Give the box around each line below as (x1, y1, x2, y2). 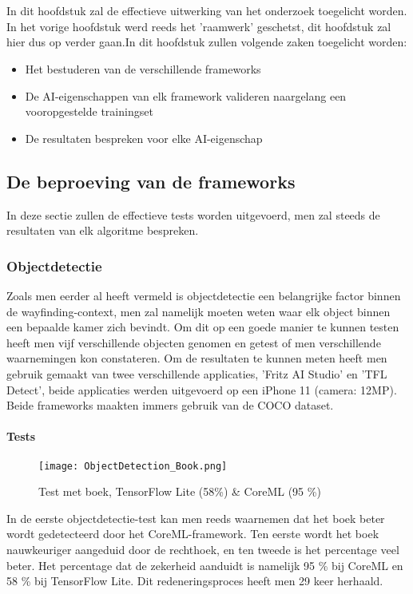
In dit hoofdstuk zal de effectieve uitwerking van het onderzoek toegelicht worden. (6, 2, 407, 19)
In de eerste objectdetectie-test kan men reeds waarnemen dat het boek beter (6, 509, 385, 526)
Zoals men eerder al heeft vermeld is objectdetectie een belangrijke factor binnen (6, 287, 401, 303)
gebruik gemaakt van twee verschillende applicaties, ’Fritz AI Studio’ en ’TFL (6, 365, 387, 382)
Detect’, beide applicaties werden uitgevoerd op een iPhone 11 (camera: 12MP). (6, 381, 397, 398)
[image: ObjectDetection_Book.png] (38, 460, 228, 472)
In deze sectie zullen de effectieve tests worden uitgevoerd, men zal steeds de (6, 206, 380, 223)
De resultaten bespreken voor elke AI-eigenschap (25, 129, 263, 146)
